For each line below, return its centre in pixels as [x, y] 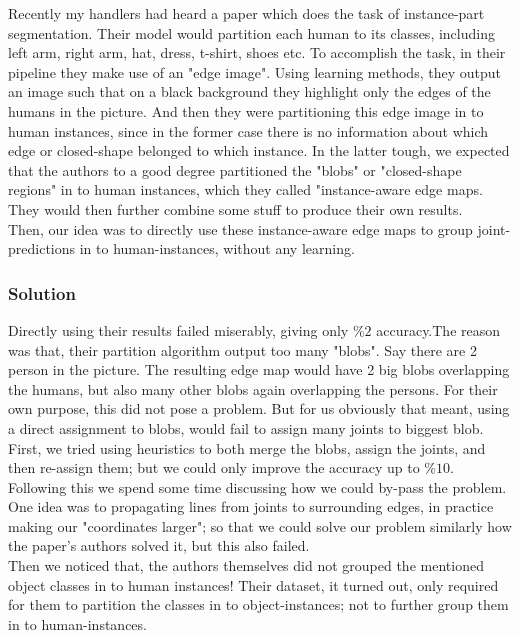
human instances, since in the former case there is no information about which [248, 130]
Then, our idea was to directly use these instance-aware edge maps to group [240, 228]
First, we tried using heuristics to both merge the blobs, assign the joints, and [247, 447]
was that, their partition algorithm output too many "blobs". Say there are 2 [242, 349]
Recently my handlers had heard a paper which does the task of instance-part [246, 13]
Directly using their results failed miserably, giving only [178, 329]
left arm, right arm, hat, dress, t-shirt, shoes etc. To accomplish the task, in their [257, 52]
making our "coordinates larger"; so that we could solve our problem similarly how [260, 525]
